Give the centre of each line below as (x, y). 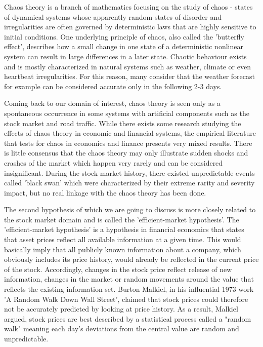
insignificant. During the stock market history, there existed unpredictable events (129, 172)
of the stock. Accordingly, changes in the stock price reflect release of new (118, 269)
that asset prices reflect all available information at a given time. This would (123, 239)
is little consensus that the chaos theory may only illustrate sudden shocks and (126, 153)
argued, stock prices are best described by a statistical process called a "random (128, 318)
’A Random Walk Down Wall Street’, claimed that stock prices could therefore (126, 299)
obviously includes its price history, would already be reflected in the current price (131, 259)
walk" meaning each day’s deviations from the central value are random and (122, 329)
